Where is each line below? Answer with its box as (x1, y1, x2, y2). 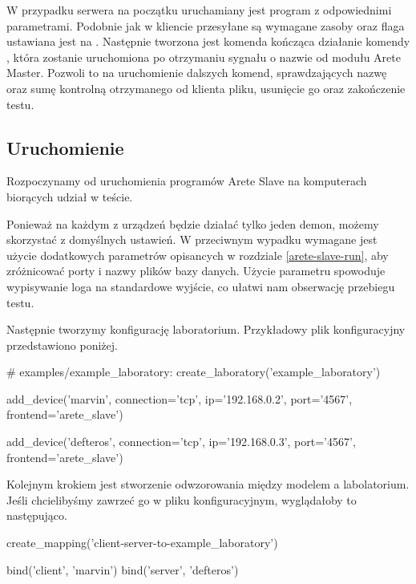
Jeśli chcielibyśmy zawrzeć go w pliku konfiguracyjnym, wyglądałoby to (6, 491, 357, 508)
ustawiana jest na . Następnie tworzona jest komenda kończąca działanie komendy (6, 33, 410, 50)
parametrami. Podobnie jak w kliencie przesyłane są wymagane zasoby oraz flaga (6, 17, 405, 34)
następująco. (6, 507, 67, 524)
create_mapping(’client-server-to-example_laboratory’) (6, 534, 278, 551)
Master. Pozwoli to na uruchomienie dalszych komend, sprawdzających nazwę (6, 64, 387, 81)
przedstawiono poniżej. (6, 336, 118, 353)
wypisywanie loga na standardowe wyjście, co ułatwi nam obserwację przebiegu (6, 278, 395, 294)
